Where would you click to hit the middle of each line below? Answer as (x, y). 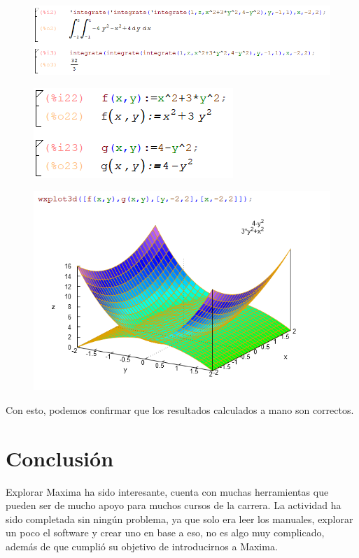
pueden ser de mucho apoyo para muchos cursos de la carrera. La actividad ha (174, 505)
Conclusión (60, 458)
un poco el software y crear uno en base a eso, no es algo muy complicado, (165, 532)
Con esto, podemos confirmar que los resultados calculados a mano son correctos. (180, 409)
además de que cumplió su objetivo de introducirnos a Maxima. (142, 546)
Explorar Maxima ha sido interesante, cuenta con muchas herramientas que (167, 491)
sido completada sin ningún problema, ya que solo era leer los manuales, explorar (179, 518)
